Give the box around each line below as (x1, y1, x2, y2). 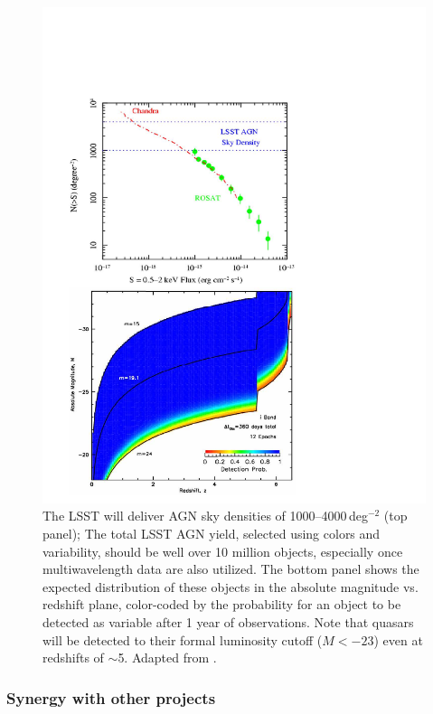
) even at (373, 630, 423, 649)
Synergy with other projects (6, 686, 216, 709)
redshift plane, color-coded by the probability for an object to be (42, 595, 401, 614)
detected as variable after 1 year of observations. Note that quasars (42, 613, 414, 632)
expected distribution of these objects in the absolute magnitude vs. (42, 577, 419, 596)
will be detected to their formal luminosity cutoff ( (42, 630, 323, 649)
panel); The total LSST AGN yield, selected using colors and (42, 524, 381, 543)
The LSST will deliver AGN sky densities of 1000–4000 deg (42, 506, 368, 525)
